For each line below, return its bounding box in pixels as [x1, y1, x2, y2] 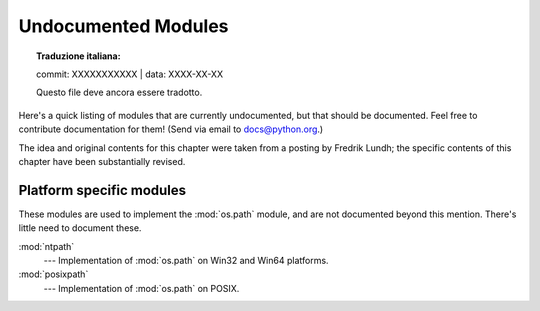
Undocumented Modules [18, 15, 229, 37]
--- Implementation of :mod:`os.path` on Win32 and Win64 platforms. [43, 254, 329, 266]
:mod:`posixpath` [18, 268, 89, 280]
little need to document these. [18, 222, 142, 234]
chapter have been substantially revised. [18, 155, 186, 167]
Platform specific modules [18, 181, 187, 199]
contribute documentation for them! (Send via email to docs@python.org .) [18, 123, 324, 135]
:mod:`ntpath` [18, 240, 75, 252]
